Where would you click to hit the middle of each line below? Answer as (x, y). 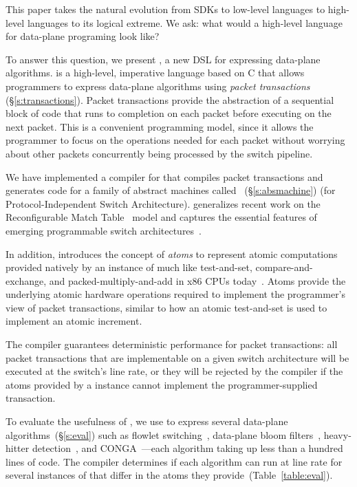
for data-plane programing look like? (83, 36)
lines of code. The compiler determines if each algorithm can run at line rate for (174, 461)
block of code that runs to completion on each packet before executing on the (169, 113)
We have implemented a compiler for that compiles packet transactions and (164, 176)
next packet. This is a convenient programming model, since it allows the (160, 126)
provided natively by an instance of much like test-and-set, (129, 267)
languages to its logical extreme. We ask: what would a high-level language (185, 22)
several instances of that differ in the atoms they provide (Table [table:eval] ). (169, 475)
